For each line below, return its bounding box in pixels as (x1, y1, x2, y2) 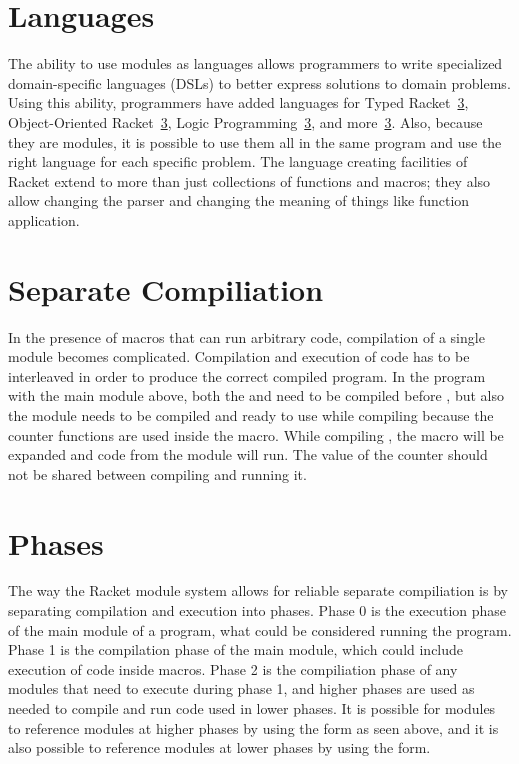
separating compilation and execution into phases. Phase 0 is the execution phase (8, 600, 507, 621)
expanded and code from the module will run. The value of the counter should (8, 444, 488, 465)
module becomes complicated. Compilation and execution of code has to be (8, 346, 470, 367)
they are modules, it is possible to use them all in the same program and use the (8, 131, 502, 152)
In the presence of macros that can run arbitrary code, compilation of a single (8, 326, 485, 347)
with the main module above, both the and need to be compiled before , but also (8, 385, 504, 406)
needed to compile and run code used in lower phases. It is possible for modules (8, 698, 496, 719)
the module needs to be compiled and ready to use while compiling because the (8, 404, 494, 425)
